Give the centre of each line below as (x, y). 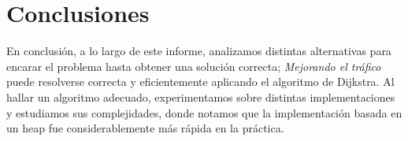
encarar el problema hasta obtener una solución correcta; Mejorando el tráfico (194, 66)
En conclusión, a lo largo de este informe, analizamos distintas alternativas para (199, 51)
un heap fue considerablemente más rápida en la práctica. (145, 128)
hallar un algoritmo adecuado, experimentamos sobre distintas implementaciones (201, 96)
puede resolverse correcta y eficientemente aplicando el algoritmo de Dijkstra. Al (200, 82)
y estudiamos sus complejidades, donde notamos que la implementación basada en (204, 112)
